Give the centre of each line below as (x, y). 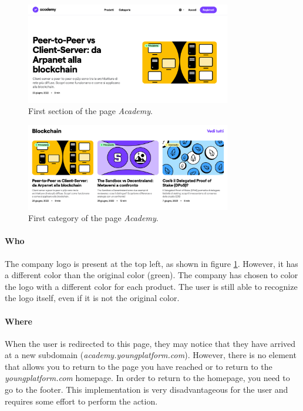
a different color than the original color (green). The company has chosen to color (151, 275)
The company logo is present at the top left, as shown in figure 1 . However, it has (151, 263)
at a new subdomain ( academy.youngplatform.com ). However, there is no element (151, 355)
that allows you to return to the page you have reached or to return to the (139, 366)
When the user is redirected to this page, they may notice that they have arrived (150, 343)
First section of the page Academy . (90, 111)
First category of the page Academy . (93, 218)
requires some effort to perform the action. (81, 401)
